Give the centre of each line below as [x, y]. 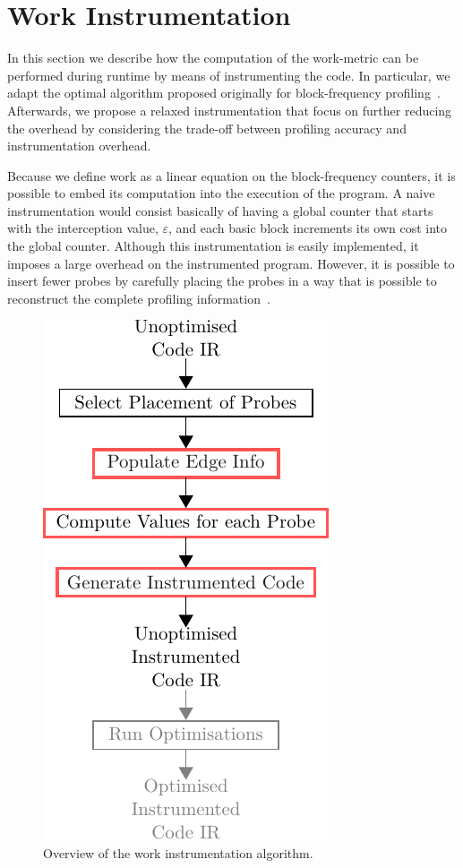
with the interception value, [83, 228]
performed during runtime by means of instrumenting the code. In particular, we [229, 75]
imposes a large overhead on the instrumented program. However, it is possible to [231, 263]
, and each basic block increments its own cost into [308, 228]
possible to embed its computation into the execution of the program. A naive [221, 193]
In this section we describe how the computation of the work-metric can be [213, 58]
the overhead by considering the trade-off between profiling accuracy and [207, 128]
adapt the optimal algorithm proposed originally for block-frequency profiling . [224, 93]
